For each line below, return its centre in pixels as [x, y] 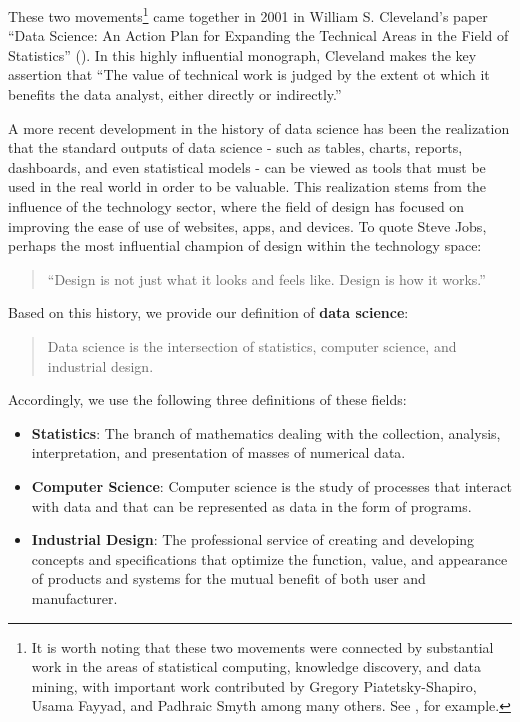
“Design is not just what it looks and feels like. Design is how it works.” [266, 278]
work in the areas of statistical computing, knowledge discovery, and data [256, 666]
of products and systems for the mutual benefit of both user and [228, 578]
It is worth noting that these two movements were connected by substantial [262, 646]
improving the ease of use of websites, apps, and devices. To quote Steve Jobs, [247, 225]
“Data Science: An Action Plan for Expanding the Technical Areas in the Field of [258, 35]
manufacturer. [74, 597]
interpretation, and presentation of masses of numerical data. [218, 452]
